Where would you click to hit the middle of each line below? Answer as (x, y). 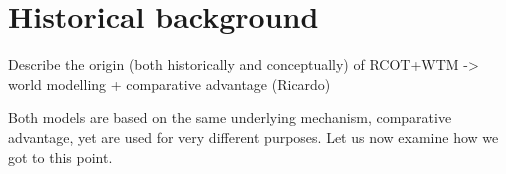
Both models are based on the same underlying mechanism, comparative (230, 117)
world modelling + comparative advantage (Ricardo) (169, 83)
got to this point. (60, 156)
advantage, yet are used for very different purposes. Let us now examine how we (253, 136)
